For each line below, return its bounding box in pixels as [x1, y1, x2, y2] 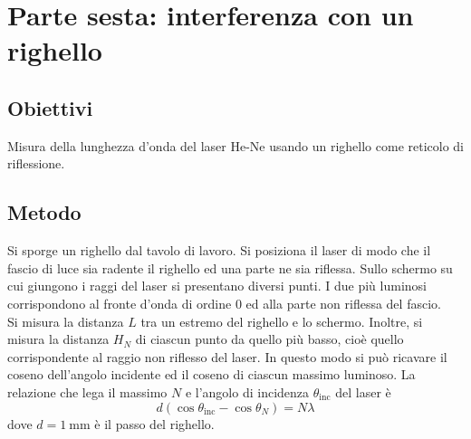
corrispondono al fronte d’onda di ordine [7, 293, 232, 312]
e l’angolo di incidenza [185, 382, 310, 401]
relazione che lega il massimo [7, 382, 168, 401]
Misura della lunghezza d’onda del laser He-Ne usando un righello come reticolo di [7, 136, 464, 155]
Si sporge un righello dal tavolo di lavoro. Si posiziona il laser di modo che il [7, 241, 431, 260]
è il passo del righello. [94, 414, 215, 433]
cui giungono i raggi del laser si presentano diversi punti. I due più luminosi [7, 276, 427, 295]
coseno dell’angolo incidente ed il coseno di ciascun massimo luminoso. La [7, 365, 416, 384]
